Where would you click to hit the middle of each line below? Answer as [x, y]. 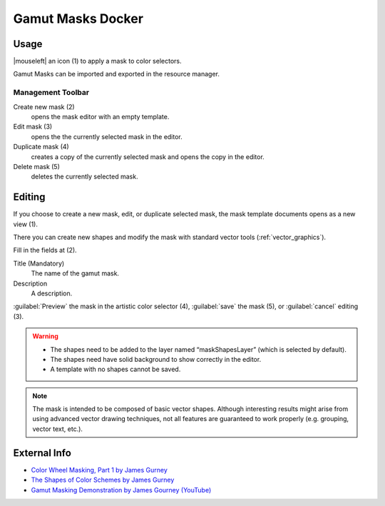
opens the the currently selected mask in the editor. [107, 136]
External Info [42, 453]
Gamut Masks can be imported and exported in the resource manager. [117, 74]
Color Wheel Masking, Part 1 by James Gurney [99, 470]
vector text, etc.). [58, 429]
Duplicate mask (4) [41, 147]
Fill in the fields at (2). [45, 251]
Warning [45, 336]
